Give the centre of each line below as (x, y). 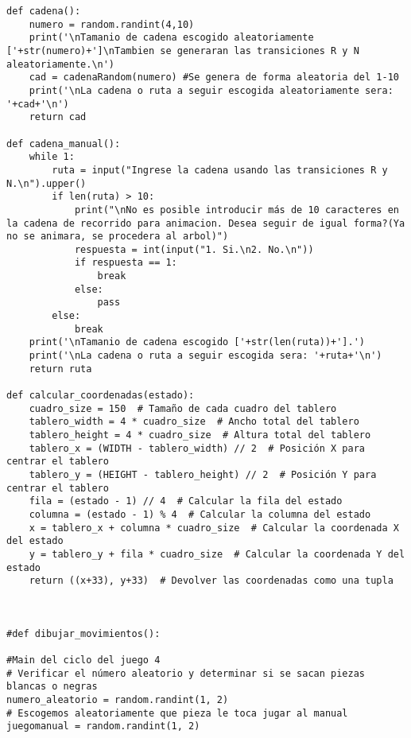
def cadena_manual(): (64, 144)
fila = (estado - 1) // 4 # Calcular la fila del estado (186, 501)
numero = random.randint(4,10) (112, 24)
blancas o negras (52, 687)
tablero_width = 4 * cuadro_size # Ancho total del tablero (194, 422)
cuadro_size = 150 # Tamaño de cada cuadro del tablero (183, 408)
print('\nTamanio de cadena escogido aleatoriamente (171, 38)
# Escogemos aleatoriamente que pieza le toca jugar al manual (177, 713)
